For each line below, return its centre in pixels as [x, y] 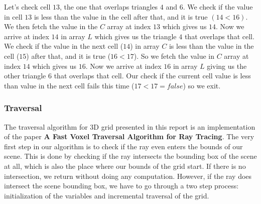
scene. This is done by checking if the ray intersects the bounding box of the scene [130, 156]
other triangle [25, 76]
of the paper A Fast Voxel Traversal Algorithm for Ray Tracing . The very [129, 136]
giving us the [227, 66]
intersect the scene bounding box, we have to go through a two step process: [121, 186]
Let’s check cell [27, 7]
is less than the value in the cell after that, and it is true [121, 16]
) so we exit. [202, 85]
